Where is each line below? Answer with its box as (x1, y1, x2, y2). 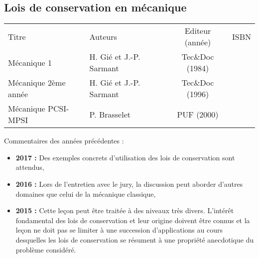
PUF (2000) (177, 108, 219, 120)
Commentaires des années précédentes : (4, 135, 124, 146)
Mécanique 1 (8, 56, 52, 68)
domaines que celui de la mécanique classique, (15, 188, 156, 199)
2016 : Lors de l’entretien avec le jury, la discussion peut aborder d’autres (15, 178, 243, 189)
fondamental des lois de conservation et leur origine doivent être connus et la (15, 215, 250, 225)
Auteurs (89, 30, 117, 42)
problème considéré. (15, 244, 76, 255)
